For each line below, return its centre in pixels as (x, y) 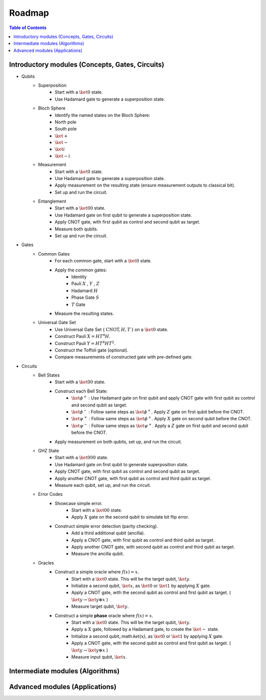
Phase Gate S (85, 297)
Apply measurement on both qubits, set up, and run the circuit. (118, 442)
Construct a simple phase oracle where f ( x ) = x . (104, 615)
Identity (79, 277)
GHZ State (49, 450)
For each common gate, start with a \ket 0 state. (103, 261)
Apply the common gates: (81, 270)
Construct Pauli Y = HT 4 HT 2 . (85, 343)
